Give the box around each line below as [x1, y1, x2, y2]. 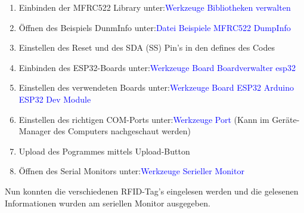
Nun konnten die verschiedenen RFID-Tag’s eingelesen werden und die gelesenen [5, 184, 299, 197]
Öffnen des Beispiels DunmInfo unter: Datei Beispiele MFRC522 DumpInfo [18, 21, 291, 33]
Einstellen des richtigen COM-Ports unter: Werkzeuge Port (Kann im [18, 113, 269, 125]
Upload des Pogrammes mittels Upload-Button [18, 144, 190, 157]
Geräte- [272, 113, 300, 125]
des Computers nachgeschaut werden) [53, 125, 191, 137]
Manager [18, 125, 51, 137]
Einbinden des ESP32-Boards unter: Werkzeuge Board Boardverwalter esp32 [18, 61, 296, 73]
